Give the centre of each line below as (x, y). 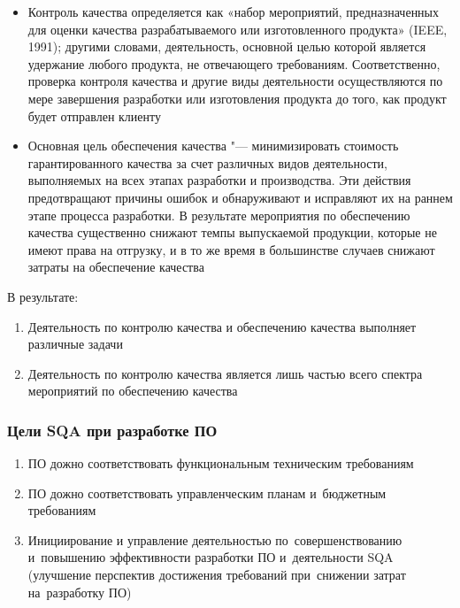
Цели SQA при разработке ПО (112, 430)
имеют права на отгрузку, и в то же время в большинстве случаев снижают (231, 249)
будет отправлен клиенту (94, 115)
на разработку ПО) (80, 592)
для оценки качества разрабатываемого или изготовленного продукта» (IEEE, (238, 29)
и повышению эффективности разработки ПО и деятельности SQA (211, 557)
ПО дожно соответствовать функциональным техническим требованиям (221, 463)
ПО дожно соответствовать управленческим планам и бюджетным (207, 493)
